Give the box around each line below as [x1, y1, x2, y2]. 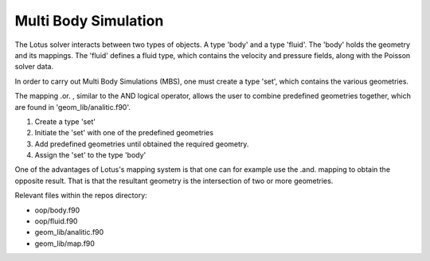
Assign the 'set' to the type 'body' [34, 150, 147, 160]
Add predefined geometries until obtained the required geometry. [34, 139, 249, 149]
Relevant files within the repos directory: [14, 191, 147, 201]
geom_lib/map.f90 [34, 239, 96, 248]
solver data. [14, 62, 54, 72]
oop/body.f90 [34, 205, 80, 215]
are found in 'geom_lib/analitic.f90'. [14, 102, 131, 111]
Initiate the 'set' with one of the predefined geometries [34, 128, 214, 138]
